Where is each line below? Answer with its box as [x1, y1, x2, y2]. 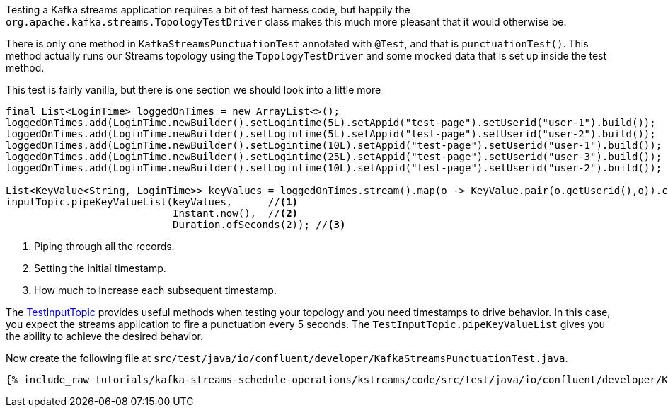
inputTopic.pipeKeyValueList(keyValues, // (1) [6, 196, 299, 208]
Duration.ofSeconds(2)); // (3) [173, 219, 346, 230]
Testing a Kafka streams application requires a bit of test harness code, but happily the [6, 4, 410, 16]
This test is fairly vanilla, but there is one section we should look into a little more [6, 84, 381, 96]
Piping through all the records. [34, 240, 175, 252]
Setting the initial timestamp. [34, 262, 166, 274]
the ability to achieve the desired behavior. [6, 330, 204, 342]
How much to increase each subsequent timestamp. [34, 284, 277, 296]
